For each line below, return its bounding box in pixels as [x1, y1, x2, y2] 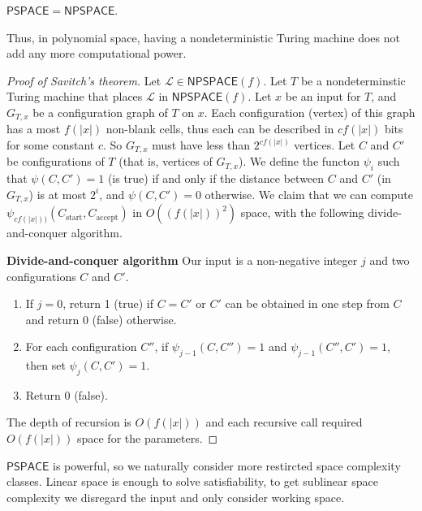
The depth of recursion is [6, 414, 131, 431]
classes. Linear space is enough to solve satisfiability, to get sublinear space [6, 473, 378, 490]
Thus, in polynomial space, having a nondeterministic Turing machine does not [6, 28, 400, 45]
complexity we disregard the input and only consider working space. [6, 488, 345, 505]
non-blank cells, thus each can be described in [105, 120, 334, 137]
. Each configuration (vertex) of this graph [204, 103, 416, 120]
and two [369, 251, 410, 268]
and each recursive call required [205, 414, 363, 431]
